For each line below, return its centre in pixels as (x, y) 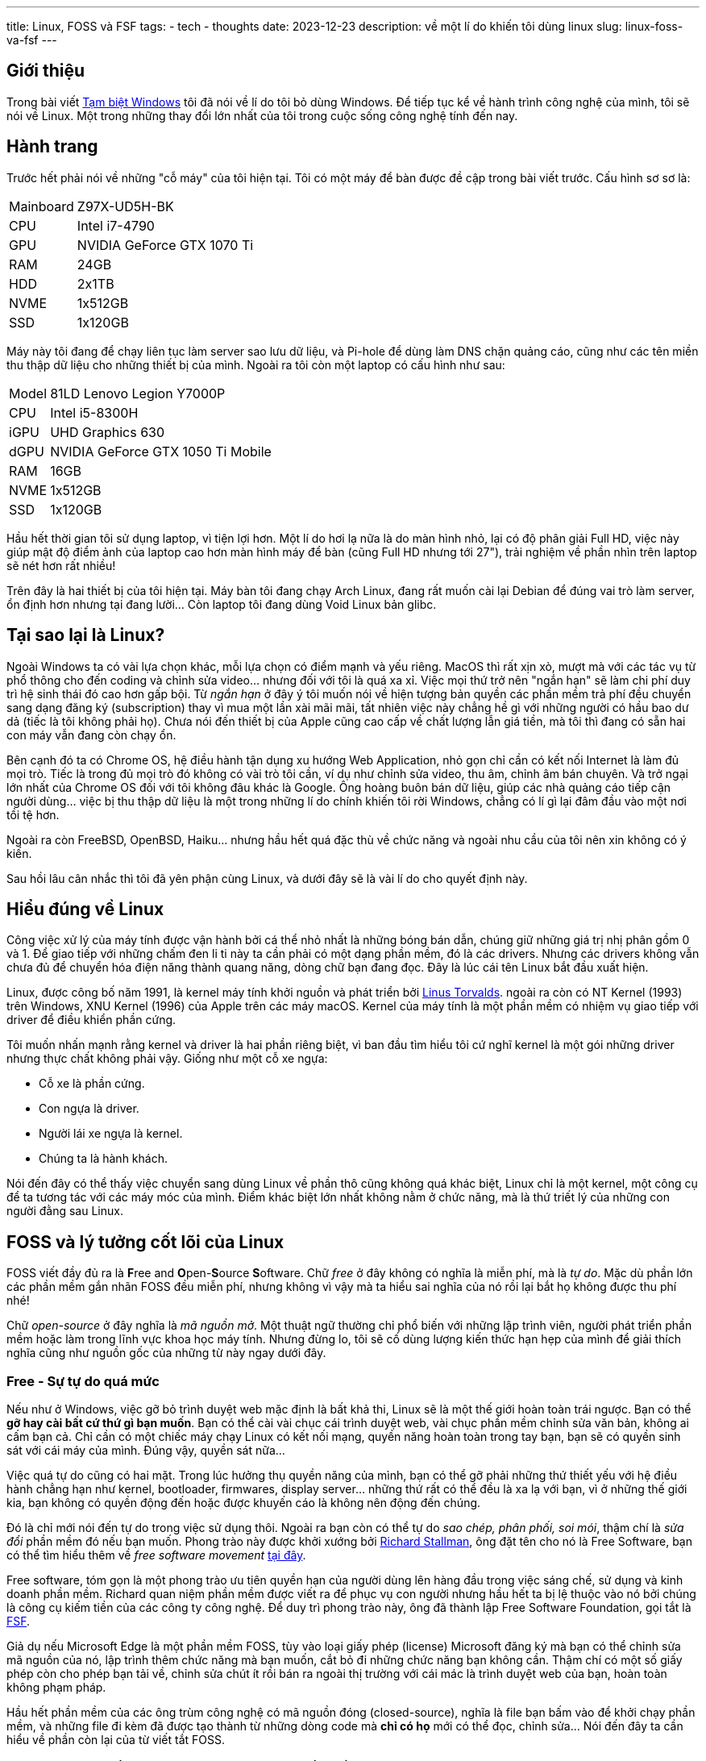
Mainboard (42, 206)
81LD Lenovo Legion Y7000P (138, 393)
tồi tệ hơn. (33, 814)
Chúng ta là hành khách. (103, 1159)
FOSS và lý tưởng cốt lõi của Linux (145, 1242)
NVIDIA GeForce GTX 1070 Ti (165, 245)
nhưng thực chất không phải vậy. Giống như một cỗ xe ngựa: (167, 1059)
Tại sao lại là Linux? (86, 635)
